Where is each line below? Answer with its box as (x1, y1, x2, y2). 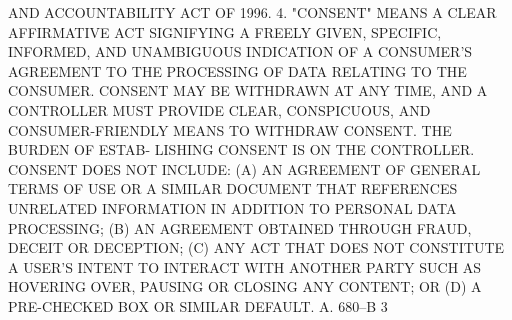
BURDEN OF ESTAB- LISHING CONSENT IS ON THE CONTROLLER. (8, 139, 475, 160)
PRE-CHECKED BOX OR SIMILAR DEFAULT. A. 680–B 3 (8, 295, 388, 316)
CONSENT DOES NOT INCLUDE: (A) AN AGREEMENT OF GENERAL (8, 158, 481, 179)
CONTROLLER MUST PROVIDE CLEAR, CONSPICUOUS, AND (8, 99, 431, 120)
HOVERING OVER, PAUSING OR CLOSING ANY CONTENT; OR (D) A (8, 276, 482, 297)
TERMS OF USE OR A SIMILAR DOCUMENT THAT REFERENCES (8, 178, 458, 199)
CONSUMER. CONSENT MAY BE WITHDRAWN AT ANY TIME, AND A (8, 80, 488, 101)
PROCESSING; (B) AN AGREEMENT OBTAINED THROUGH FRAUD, (8, 217, 472, 238)
